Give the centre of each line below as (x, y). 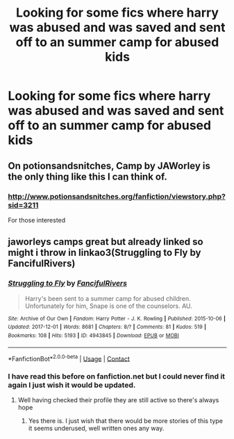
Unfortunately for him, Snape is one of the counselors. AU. (109, 306)
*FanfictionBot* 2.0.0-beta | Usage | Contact (69, 358)
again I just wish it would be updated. (72, 385)
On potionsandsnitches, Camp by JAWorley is (109, 165)
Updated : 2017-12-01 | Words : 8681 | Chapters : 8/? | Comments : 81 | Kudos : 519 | (107, 327)
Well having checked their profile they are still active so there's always (118, 400)
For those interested (37, 220)
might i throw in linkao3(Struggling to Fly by (105, 253)
